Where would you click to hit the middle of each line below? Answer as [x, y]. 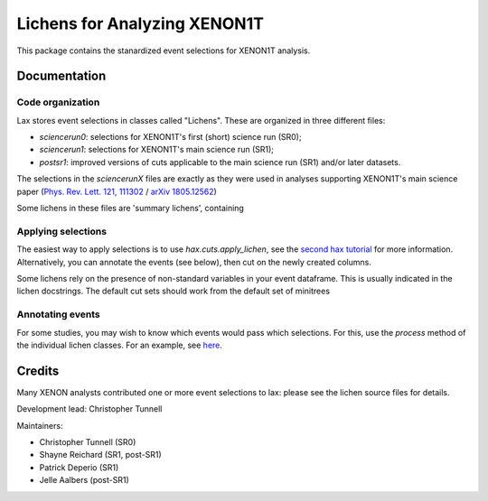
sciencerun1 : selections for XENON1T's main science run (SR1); [157, 150]
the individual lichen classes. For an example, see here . [120, 345]
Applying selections [62, 231]
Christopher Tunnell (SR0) [88, 441]
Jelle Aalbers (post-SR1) [84, 480]
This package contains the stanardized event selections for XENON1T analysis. [164, 51]
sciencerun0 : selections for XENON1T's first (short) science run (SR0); [170, 137]
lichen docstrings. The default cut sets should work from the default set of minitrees [173, 291]
